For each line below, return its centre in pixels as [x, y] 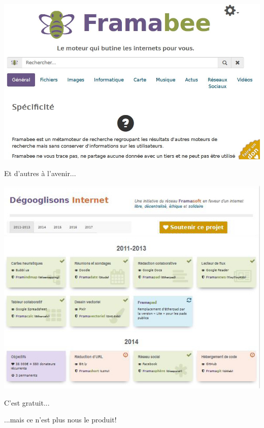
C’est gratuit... [27, 402]
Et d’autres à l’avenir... [40, 173]
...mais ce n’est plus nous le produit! [60, 420]
